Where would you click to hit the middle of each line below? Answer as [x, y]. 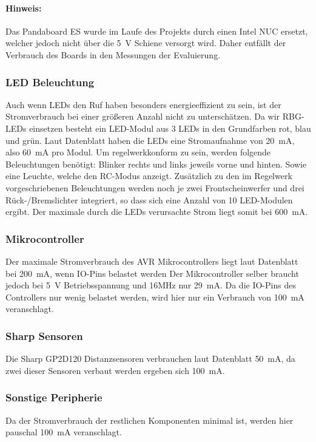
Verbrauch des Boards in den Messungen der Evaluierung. [113, 54]
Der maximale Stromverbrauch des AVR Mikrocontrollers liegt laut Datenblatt [152, 261]
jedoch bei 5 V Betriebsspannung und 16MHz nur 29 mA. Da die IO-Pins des [151, 285]
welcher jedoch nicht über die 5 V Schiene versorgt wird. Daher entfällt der [146, 43]
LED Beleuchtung [50, 82]
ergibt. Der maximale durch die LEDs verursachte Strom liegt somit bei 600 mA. [157, 212]
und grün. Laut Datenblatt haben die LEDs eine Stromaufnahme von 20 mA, [150, 140]
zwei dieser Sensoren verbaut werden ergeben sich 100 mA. [115, 370]
